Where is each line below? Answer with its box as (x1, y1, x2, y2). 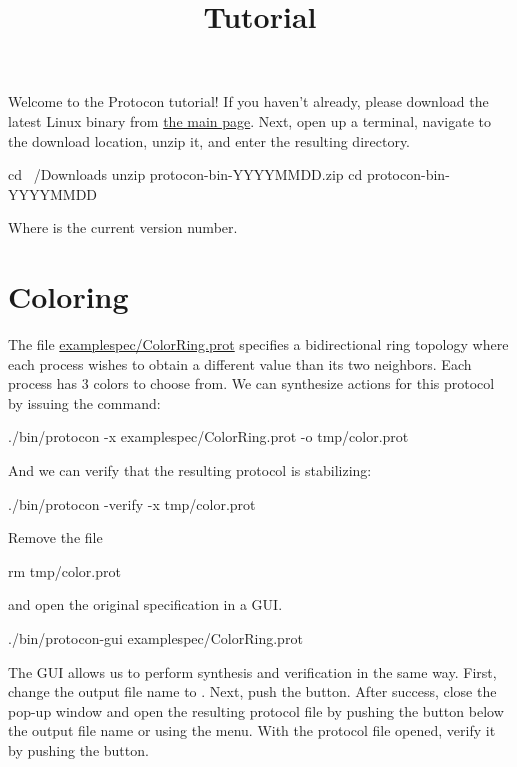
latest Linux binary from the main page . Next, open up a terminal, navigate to (8, 110, 492, 131)
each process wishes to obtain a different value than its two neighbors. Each (8, 353, 472, 374)
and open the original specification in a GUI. (8, 594, 283, 615)
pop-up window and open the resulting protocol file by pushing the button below (8, 700, 504, 721)
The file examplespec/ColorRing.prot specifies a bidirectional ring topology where (8, 334, 509, 355)
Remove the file (8, 527, 103, 548)
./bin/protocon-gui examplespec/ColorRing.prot (8, 628, 303, 648)
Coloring (8, 276, 129, 317)
